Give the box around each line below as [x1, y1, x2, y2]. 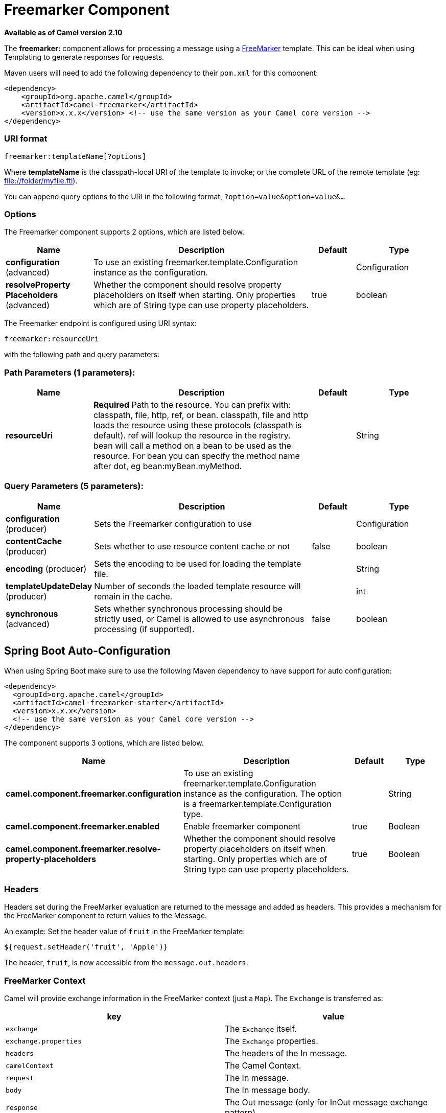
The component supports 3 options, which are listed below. [4, 738, 204, 747]
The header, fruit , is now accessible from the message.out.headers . [4, 958, 248, 967]
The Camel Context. [225, 1060, 301, 1071]
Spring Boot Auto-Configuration [4, 644, 171, 658]
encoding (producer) [6, 563, 87, 574]
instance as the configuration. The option [183, 788, 342, 799]
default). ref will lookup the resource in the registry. [93, 430, 291, 440]
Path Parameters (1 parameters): [4, 367, 135, 378]
